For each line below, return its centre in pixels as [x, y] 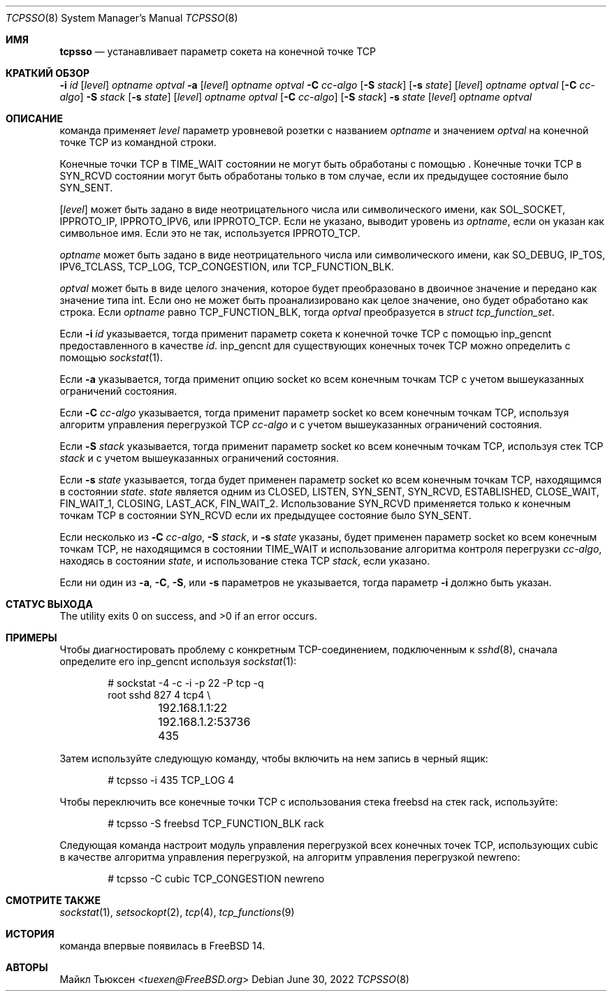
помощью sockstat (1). [111, 357]
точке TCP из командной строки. [138, 142]
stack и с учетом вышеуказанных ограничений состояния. [199, 458]
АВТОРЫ [27, 967]
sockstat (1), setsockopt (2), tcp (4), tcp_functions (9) [177, 912]
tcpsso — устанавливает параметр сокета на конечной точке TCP [218, 51]
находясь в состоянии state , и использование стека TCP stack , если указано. [245, 561]
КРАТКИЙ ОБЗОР [48, 73]
